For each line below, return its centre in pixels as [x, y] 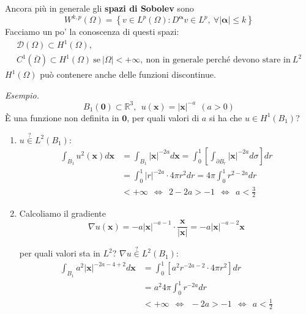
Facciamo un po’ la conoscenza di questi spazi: [92, 32]
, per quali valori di [163, 117]
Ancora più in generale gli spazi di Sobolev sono [99, 8]
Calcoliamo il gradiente [63, 213]
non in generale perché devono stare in [218, 60]
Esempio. [22, 95]
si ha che [226, 117]
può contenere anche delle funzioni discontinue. [128, 74]
